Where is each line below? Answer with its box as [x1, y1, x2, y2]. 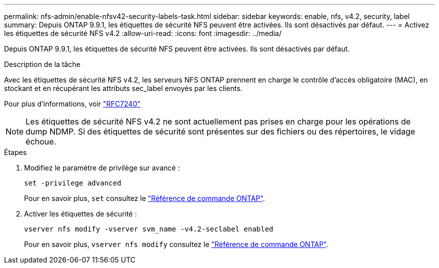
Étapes [4, 148, 27, 156]
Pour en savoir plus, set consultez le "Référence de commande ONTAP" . [24, 194, 265, 202]
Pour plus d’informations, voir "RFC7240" [4, 99, 141, 108]
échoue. [26, 136, 56, 146]
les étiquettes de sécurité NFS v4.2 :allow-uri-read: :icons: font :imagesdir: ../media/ [4, 29, 282, 37]
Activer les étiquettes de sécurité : [24, 209, 137, 218]
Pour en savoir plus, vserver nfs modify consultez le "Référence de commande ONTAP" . [24, 240, 329, 248]
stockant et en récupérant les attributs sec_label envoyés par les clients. [4, 84, 243, 92]
